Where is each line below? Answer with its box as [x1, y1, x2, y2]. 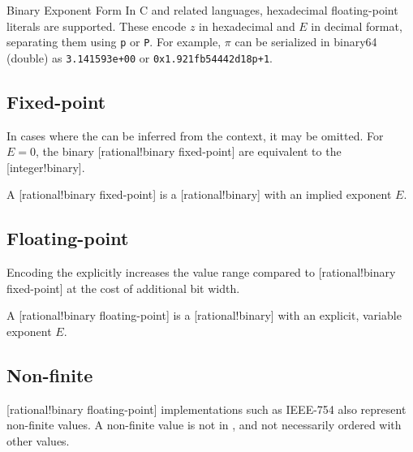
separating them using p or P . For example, [6, 33, 222, 50]
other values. [6, 433, 70, 450]
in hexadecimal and [199, 17, 295, 34]
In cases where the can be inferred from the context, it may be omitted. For [6, 127, 384, 144]
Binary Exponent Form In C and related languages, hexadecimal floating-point [6, 2, 398, 18]
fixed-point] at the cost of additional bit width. [6, 279, 240, 296]
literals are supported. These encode [6, 17, 187, 34]
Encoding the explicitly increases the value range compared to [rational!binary [6, 264, 396, 281]
